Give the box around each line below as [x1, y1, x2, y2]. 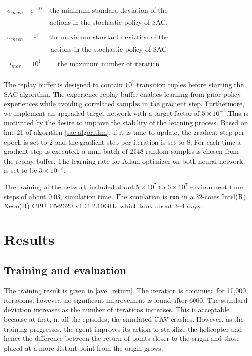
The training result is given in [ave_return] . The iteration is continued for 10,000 [4, 285, 246, 296]
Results [4, 229, 55, 249]
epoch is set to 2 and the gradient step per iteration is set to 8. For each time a [4, 136, 241, 147]
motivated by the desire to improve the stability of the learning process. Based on [4, 117, 248, 128]
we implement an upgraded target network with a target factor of [4, 108, 200, 118]
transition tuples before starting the [136, 79, 244, 89]
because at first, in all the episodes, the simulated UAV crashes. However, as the [4, 314, 244, 324]
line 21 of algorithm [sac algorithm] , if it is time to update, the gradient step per [4, 127, 245, 137]
